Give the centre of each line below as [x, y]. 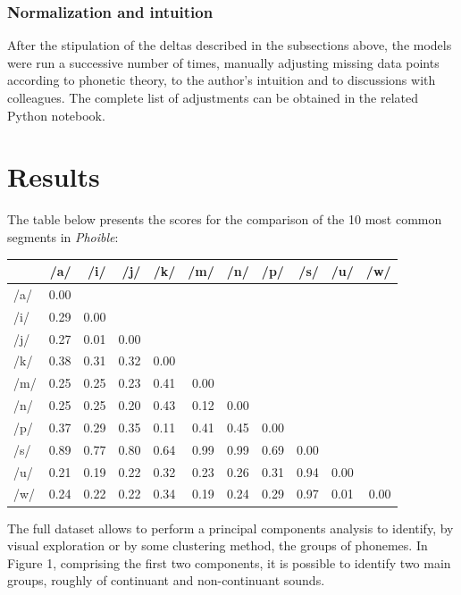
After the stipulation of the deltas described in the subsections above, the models [230, 45]
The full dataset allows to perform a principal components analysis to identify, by [230, 528]
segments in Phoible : [63, 236]
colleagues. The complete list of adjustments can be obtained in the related [213, 97]
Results [54, 176]
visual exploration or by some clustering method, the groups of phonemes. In [218, 545]
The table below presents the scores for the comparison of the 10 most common [225, 219]
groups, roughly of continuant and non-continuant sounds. [166, 580]
